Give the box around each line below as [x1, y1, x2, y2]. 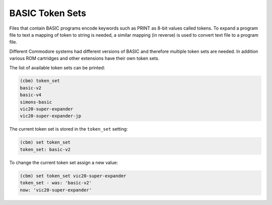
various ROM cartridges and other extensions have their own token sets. [9, 55, 160, 61]
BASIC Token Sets [9, 8, 87, 19]
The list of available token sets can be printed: [9, 64, 105, 70]
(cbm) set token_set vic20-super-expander [20, 173, 126, 178]
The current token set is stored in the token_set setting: [9, 126, 128, 132]
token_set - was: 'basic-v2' [20, 180, 92, 186]
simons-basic [20, 99, 52, 105]
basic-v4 [20, 92, 42, 98]
